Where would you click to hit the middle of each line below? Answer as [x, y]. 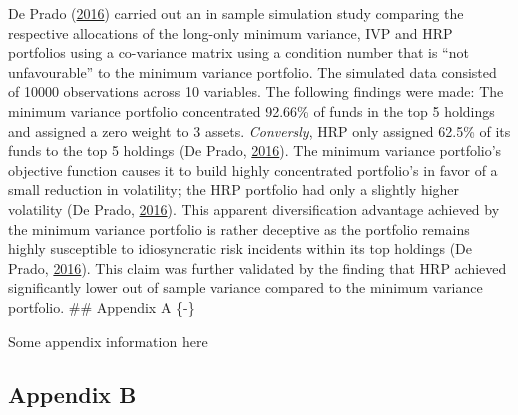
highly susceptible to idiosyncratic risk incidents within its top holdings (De [240, 248]
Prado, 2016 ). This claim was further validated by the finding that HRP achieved [257, 267]
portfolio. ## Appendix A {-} [101, 306]
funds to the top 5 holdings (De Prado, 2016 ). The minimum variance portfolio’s [255, 150]
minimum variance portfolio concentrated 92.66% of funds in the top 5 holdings [251, 110]
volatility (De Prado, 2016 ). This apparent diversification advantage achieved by [254, 208]
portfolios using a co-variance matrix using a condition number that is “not [238, 52]
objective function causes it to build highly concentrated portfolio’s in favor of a [253, 169]
